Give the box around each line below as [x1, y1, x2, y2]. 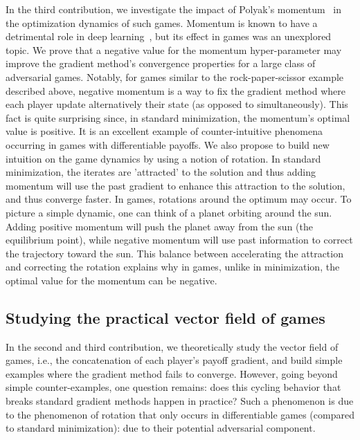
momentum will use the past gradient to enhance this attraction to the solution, [6, 178, 345, 192]
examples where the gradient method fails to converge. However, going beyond [6, 366, 338, 381]
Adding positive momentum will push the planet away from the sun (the [6, 219, 313, 233]
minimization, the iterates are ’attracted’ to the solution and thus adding [6, 165, 316, 179]
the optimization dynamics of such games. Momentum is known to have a [6, 15, 318, 30]
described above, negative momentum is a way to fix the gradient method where [6, 83, 346, 98]
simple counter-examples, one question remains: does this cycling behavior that [6, 380, 341, 394]
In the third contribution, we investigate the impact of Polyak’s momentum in [6, 2, 341, 16]
